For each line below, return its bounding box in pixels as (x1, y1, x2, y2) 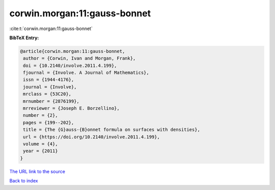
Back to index (9, 178, 38, 184)
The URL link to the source (9, 168, 66, 174)
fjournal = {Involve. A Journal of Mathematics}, (23, 70, 150, 76)
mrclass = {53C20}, (23, 91, 71, 97)
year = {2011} (23, 148, 58, 154)
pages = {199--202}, (23, 120, 74, 125)
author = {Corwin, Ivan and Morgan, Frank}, (23, 56, 136, 61)
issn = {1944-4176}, (23, 77, 74, 83)
